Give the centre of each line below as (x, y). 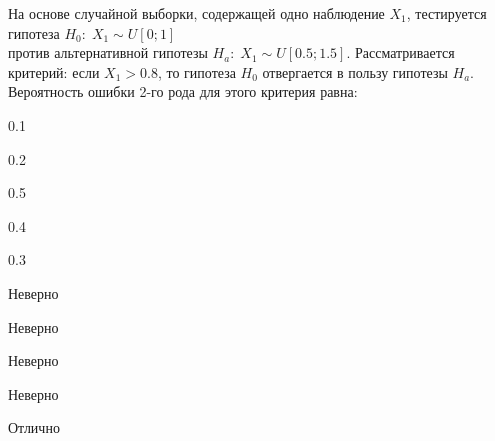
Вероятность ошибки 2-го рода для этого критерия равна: (183, 91)
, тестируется (446, 13)
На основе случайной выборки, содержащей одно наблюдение (196, 13)
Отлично (34, 427)
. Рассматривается (400, 52)
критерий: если (54, 71)
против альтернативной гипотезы (108, 52)
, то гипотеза (196, 71)
